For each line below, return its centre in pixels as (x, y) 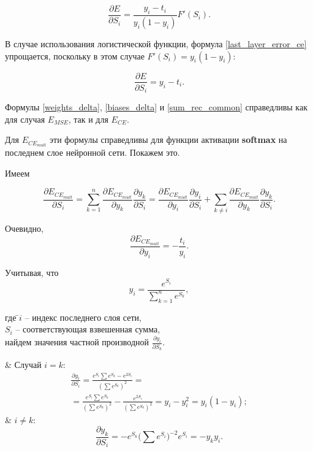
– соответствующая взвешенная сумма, (88, 329)
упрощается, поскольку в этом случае (75, 56)
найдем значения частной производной (77, 342)
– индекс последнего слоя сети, (83, 317)
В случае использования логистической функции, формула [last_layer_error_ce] (156, 43)
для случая (25, 119)
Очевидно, (24, 228)
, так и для (88, 119)
